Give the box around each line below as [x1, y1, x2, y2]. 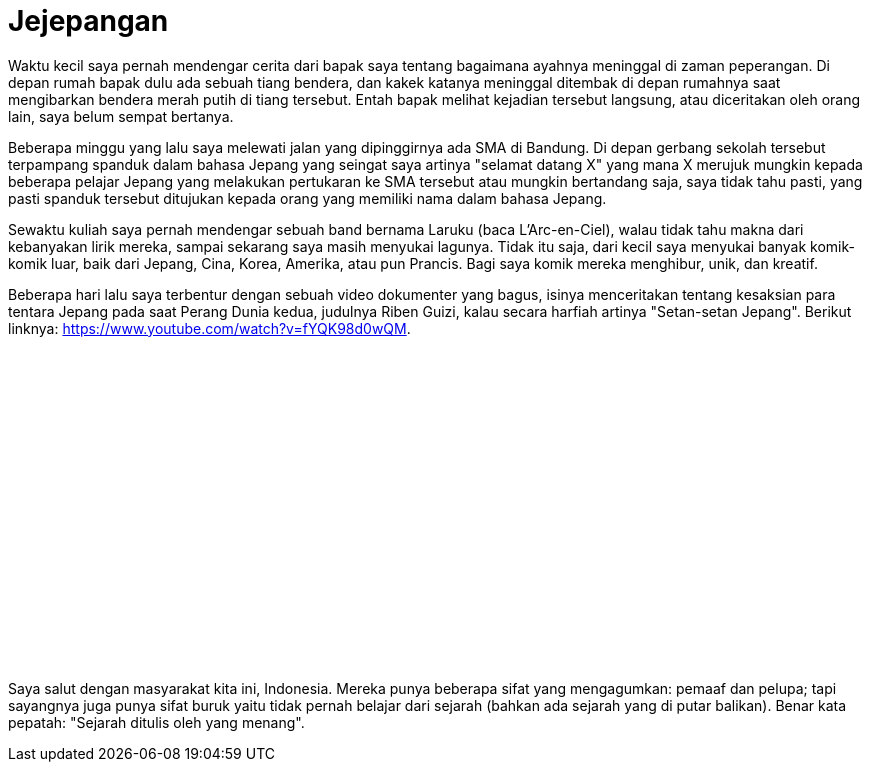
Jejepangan [8, 4, 169, 38]
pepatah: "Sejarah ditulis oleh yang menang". [8, 713, 305, 731]
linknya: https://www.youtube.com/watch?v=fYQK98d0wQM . [8, 319, 411, 337]
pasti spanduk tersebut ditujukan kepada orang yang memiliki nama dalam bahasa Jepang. [8, 189, 607, 207]
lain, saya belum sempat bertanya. [8, 107, 234, 125]
